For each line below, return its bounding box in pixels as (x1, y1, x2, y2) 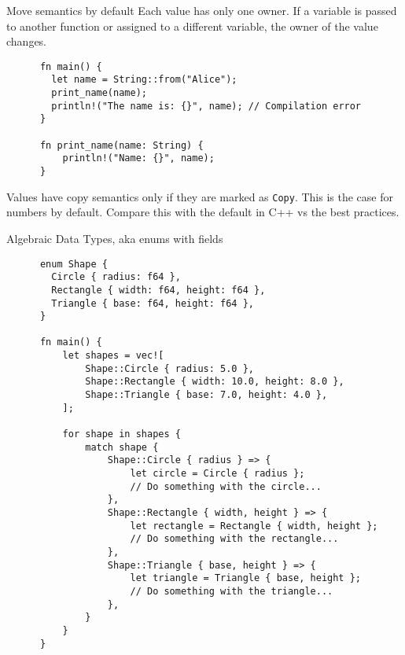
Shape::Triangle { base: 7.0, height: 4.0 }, (85, 389, 328, 401)
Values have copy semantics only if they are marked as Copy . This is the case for (6, 188, 393, 204)
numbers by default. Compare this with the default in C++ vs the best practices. (6, 204, 399, 220)
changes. (6, 33, 47, 50)
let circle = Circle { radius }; (130, 468, 305, 480)
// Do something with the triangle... (130, 585, 333, 597)
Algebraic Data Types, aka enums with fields (6, 230, 223, 246)
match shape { (85, 441, 159, 453)
